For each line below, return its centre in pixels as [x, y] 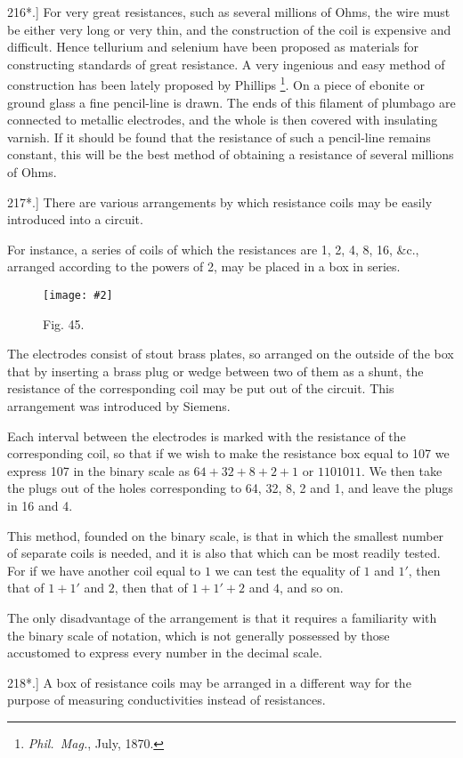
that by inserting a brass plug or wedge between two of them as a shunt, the [215, 371]
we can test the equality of [287, 570]
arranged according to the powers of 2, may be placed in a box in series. [204, 266]
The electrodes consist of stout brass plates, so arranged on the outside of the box [231, 354]
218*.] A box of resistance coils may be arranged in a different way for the [209, 682]
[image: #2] [78, 295]
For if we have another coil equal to [104, 570]
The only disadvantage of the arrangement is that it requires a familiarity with [222, 617]
